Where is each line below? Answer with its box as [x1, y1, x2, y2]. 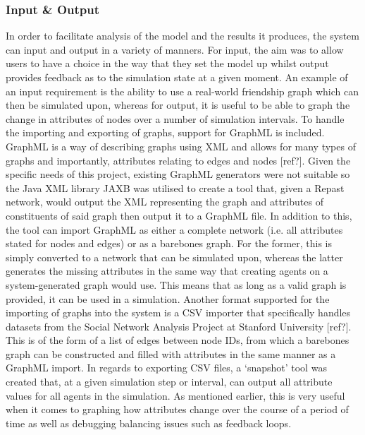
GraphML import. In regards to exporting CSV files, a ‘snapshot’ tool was [6, 360, 327, 375]
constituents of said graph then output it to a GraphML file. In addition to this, [6, 208, 352, 222]
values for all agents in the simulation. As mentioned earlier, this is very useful [6, 388, 345, 403]
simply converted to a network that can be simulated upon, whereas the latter [6, 249, 343, 264]
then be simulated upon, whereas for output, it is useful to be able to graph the [6, 97, 350, 112]
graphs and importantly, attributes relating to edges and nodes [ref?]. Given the [6, 153, 351, 167]
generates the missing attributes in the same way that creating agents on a [6, 263, 328, 278]
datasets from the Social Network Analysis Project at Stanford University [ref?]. [6, 318, 352, 333]
